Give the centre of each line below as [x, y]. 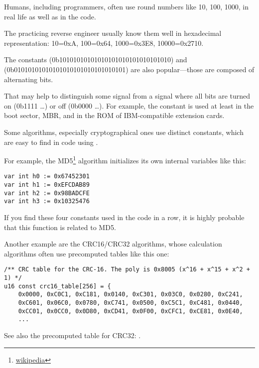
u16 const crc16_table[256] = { [58, 286]
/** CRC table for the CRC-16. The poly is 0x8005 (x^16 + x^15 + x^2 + [127, 270]
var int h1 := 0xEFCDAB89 [47, 185]
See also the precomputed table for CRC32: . [72, 335]
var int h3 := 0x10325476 [47, 201]
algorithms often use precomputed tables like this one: [87, 253]
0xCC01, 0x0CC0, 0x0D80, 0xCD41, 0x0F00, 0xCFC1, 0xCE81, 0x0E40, [130, 311]
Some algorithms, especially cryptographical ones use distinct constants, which [124, 132]
